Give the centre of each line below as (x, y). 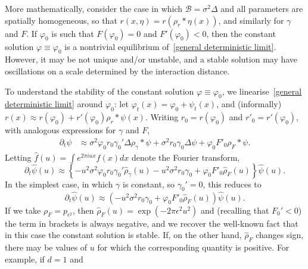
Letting (18, 157)
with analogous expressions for (60, 130)
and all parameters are (262, 8)
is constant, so (149, 184)
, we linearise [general (262, 91)
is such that (73, 33)
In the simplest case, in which (59, 184)
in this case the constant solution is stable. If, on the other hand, (123, 235)
